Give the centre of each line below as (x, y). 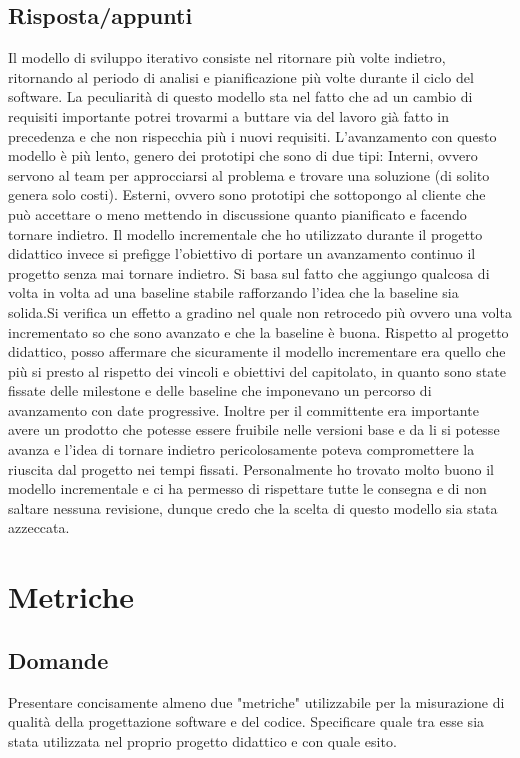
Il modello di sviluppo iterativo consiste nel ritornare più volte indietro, (227, 57)
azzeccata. (39, 527)
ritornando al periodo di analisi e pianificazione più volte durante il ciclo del (241, 76)
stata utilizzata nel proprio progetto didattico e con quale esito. (202, 740)
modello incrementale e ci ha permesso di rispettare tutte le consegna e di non (247, 488)
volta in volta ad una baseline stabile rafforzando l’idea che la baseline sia (233, 292)
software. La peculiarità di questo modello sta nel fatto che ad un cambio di (240, 96)
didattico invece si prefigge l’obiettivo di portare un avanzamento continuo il (242, 253)
